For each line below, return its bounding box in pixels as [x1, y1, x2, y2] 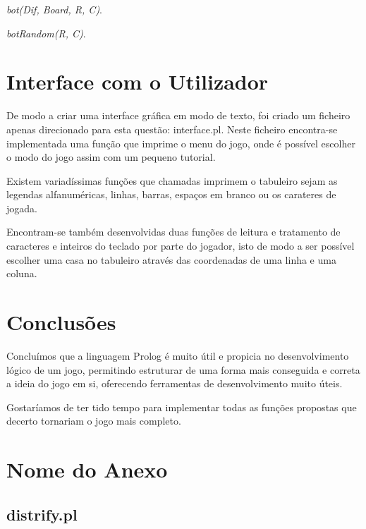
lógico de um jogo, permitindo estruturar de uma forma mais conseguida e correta [6, 362, 360, 377]
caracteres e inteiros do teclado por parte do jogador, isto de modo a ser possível [6, 238, 355, 253]
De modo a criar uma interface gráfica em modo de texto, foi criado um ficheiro [6, 108, 350, 123]
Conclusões [6, 308, 116, 336]
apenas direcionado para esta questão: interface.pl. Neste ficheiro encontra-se [6, 121, 338, 136]
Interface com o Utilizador [6, 67, 269, 96]
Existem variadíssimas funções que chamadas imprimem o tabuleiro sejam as [6, 173, 338, 188]
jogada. [6, 200, 37, 215]
